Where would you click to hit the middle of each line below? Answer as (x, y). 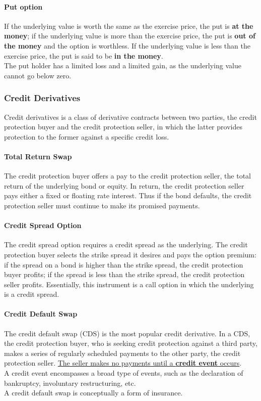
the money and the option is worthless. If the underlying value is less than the (127, 45)
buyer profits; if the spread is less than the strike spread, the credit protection (124, 274)
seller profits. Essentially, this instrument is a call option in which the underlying (129, 284)
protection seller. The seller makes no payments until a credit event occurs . (123, 363)
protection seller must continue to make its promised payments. (102, 205)
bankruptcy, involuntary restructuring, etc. (70, 383)
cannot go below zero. (38, 75)
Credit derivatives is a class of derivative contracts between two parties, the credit (130, 117)
